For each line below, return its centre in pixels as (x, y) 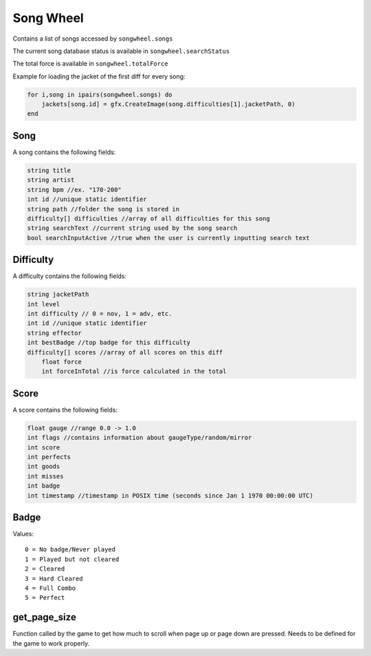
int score (44, 447)
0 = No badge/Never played (70, 550)
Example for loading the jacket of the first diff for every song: (99, 76)
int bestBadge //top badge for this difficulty (109, 343)
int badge (44, 486)
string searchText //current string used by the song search (132, 228)
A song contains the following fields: (64, 152)
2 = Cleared (45, 569)
